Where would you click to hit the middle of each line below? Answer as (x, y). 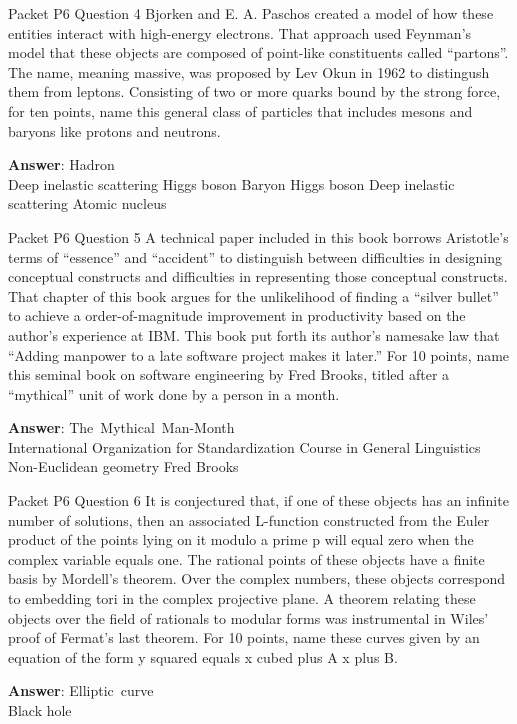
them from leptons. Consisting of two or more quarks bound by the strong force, (254, 91)
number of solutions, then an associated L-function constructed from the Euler (249, 519)
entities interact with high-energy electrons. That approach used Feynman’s (240, 32)
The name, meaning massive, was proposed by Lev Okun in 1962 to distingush (249, 71)
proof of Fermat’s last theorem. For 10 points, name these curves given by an (244, 637)
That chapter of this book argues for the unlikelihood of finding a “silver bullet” (253, 295)
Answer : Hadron (61, 164)
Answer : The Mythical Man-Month (121, 427)
